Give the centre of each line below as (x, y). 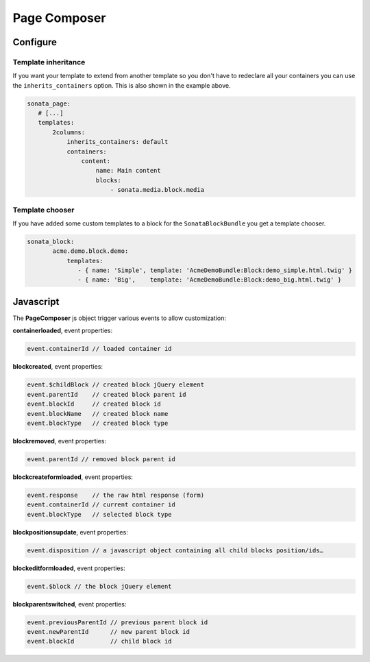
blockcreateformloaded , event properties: (73, 477)
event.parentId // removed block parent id (101, 459)
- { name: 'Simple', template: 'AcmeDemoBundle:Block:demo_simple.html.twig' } (215, 270)
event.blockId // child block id (99, 641)
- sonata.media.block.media (157, 190)
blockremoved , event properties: (59, 441)
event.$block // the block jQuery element (99, 586)
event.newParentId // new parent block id (108, 632)
